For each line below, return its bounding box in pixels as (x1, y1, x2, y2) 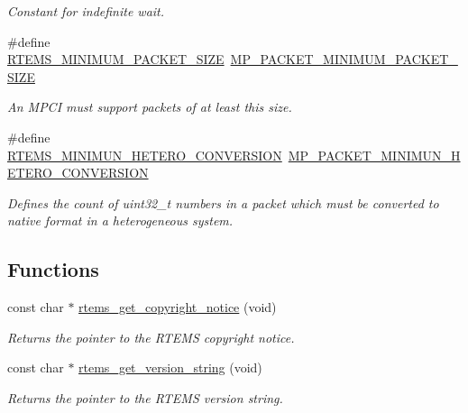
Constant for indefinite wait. (7, 2, 165, 20)
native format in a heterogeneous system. (7, 211, 234, 230)
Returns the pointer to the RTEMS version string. (7, 388, 283, 407)
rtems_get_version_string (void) (78, 358, 262, 377)
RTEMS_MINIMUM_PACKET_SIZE (7, 50, 225, 69)
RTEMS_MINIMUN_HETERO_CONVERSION (7, 145, 282, 164)
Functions (7, 255, 99, 283)
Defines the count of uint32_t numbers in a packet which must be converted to (7, 193, 439, 212)
